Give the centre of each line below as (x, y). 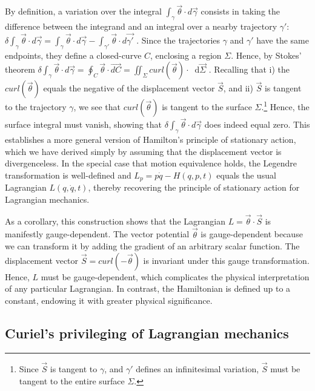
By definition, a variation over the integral (83, 11)
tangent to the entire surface (72, 380)
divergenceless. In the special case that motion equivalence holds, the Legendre (151, 163)
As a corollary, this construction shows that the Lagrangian (115, 221)
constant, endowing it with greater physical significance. (109, 301)
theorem (20, 69)
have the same (283, 40)
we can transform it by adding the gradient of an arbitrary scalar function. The (152, 246)
